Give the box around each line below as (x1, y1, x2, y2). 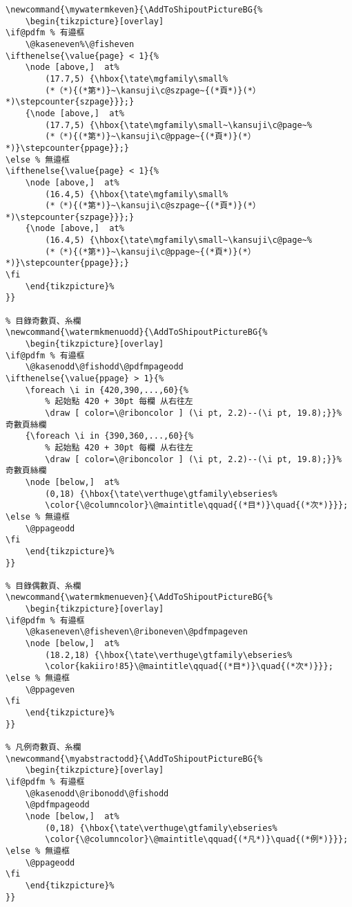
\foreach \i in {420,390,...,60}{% (25, 385, 188, 395)
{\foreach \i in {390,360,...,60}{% (25, 431, 194, 441)
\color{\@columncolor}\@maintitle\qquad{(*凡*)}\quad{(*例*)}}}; (45, 834, 349, 845)
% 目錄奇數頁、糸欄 (6, 315, 81, 326)
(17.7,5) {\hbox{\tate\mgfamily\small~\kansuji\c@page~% (45, 120, 312, 130)
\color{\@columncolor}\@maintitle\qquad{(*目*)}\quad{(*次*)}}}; (45, 500, 349, 511)
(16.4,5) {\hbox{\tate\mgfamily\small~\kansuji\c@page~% (45, 235, 312, 246)
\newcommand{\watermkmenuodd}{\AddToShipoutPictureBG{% (6, 327, 268, 338)
